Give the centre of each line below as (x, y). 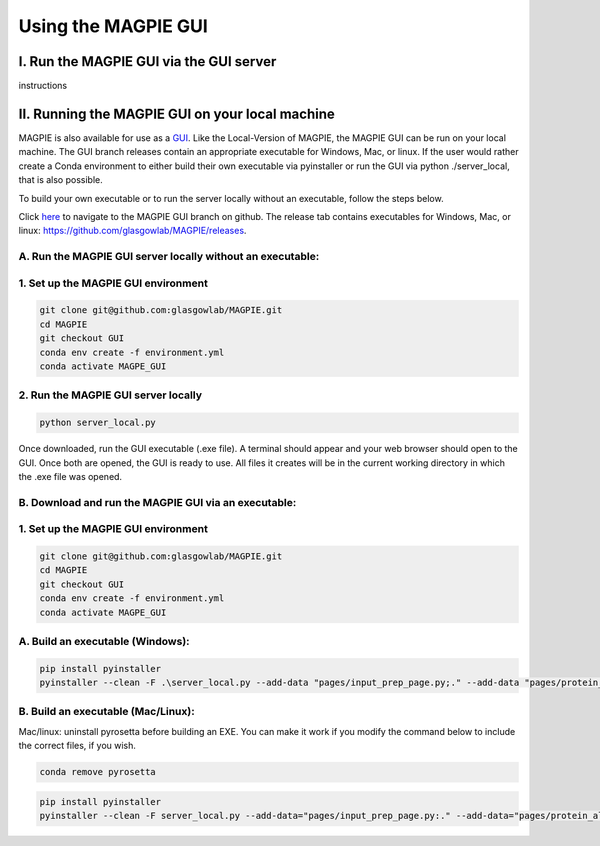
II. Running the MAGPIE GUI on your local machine (176, 113)
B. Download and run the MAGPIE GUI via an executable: (157, 502)
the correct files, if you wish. (77, 746)
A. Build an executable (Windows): (104, 641)
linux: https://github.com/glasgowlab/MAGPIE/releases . (132, 231)
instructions (43, 86)
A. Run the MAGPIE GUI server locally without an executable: (169, 257)
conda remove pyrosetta (98, 772)
